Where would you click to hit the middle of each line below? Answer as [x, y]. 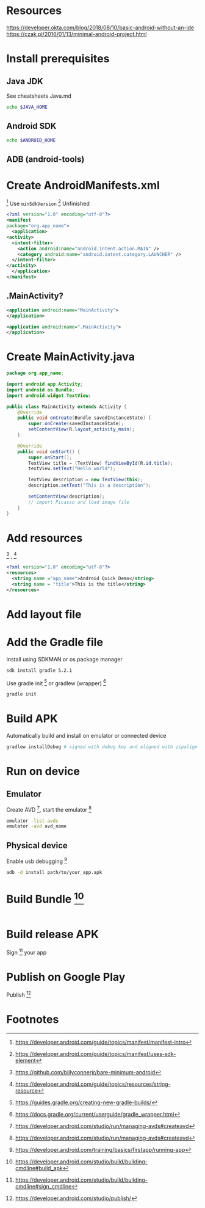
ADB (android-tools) [45, 159]
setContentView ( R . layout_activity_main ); [82, 429]
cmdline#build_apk [39, 1168]
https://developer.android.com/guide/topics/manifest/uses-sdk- [95, 1054]
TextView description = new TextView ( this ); [86, 480]
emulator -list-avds [33, 821]
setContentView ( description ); [67, 497]
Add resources [45, 538]
